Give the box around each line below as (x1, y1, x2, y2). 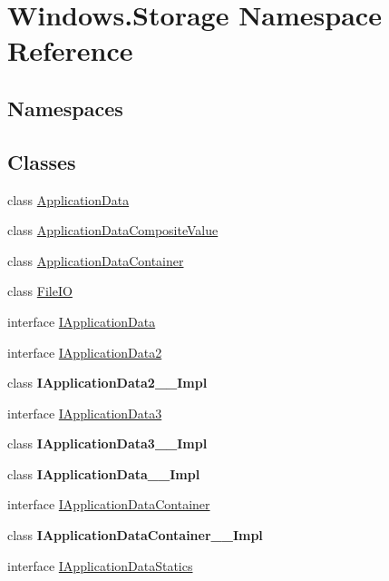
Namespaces (7, 94, 123, 122)
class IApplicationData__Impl (7, 464, 200, 483)
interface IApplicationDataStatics (7, 556, 193, 575)
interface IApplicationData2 (7, 342, 162, 361)
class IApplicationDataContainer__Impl (7, 526, 263, 545)
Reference (7, 32, 133, 69)
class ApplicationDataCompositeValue (7, 221, 219, 240)
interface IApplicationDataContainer (7, 495, 210, 514)
